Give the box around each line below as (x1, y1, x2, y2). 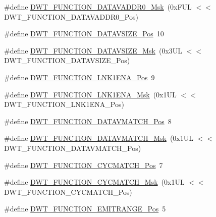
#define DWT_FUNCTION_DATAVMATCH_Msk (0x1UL (4, 133, 193, 143)
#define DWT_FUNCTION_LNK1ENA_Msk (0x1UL (4, 89, 177, 99)
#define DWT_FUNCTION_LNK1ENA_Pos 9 (4, 72, 155, 82)
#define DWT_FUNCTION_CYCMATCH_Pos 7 (4, 159, 163, 170)
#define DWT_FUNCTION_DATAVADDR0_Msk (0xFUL (4, 2, 192, 12)
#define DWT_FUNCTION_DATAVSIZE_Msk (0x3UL (4, 45, 183, 56)
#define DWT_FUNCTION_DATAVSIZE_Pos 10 (4, 28, 164, 39)
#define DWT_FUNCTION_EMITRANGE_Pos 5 (4, 203, 166, 214)
